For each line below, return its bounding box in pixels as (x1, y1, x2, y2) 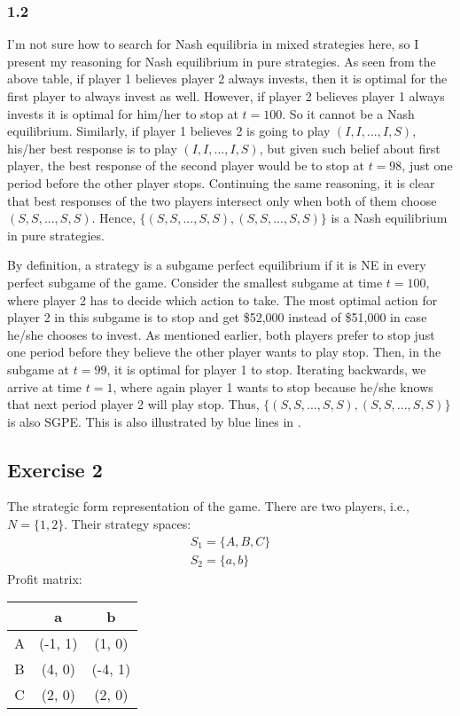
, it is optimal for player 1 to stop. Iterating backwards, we (106, 359, 426, 378)
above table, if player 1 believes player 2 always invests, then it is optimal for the (7, 69, 448, 88)
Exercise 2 (7, 455, 103, 483)
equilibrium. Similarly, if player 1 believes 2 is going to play (7, 122, 331, 140)
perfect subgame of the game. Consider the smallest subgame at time (7, 272, 383, 291)
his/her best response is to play (7, 138, 177, 157)
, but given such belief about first (259, 138, 441, 157)
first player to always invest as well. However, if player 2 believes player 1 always (7, 87, 445, 105)
